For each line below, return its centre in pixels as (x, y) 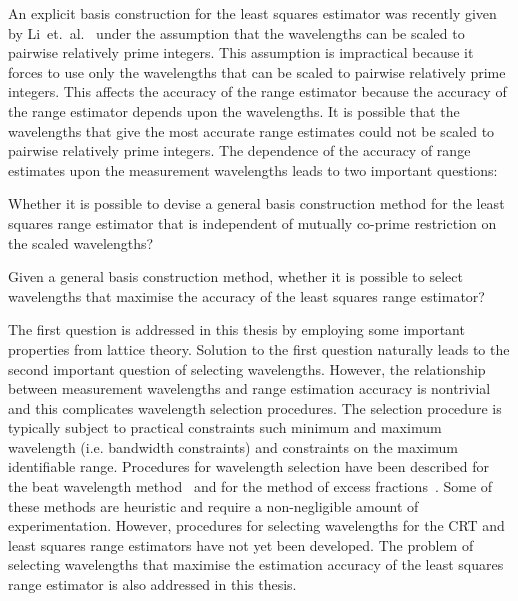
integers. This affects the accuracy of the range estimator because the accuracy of (257, 91)
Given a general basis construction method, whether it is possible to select (235, 276)
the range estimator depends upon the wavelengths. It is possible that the (234, 110)
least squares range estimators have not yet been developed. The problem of (241, 544)
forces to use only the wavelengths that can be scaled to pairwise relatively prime (257, 71)
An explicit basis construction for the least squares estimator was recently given (252, 13)
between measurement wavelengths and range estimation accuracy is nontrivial (249, 388)
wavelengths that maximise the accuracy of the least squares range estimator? (246, 295)
